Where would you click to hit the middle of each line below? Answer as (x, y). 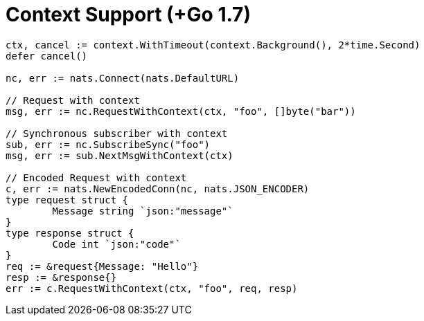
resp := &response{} (61, 277)
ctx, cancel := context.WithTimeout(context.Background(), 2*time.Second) (213, 45)
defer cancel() (47, 56)
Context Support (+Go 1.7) (128, 15)
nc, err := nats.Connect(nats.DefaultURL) (123, 78)
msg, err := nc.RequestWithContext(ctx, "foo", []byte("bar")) (181, 111)
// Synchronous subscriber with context (117, 133)
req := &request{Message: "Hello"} (102, 266)
